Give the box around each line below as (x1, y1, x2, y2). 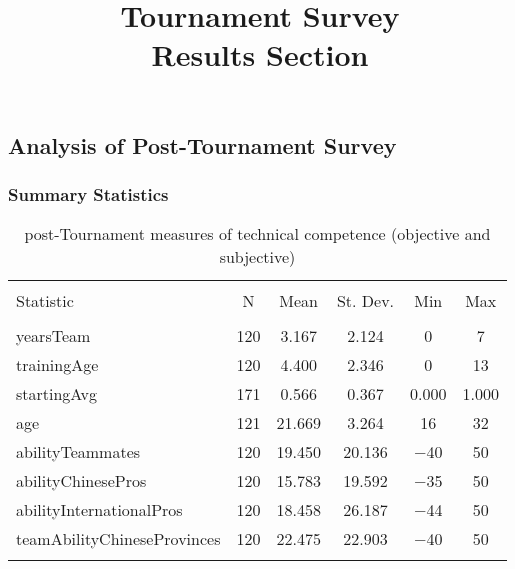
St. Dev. (336, 289, 395, 313)
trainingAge (16, 353, 99, 377)
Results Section (151, 34, 369, 75)
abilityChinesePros (16, 469, 147, 493)
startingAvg (16, 382, 98, 406)
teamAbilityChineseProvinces (16, 527, 221, 551)
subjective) (219, 245, 296, 269)
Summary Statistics (8, 181, 169, 206)
